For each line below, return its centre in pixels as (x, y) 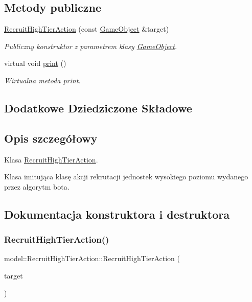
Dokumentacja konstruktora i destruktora (117, 214)
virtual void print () (35, 63)
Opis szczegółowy (51, 138)
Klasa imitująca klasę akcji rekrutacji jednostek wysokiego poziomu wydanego (126, 177)
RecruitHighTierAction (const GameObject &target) (87, 29)
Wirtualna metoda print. (42, 80)
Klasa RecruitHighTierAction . (51, 159)
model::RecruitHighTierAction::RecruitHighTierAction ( (92, 258)
